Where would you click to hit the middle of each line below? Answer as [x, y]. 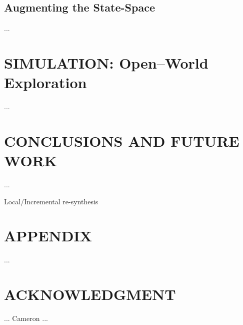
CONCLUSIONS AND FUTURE [122, 140]
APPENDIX [48, 236]
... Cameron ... [26, 318]
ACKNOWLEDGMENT [90, 294]
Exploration [45, 82]
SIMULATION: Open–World [106, 62]
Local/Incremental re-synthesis [51, 201]
